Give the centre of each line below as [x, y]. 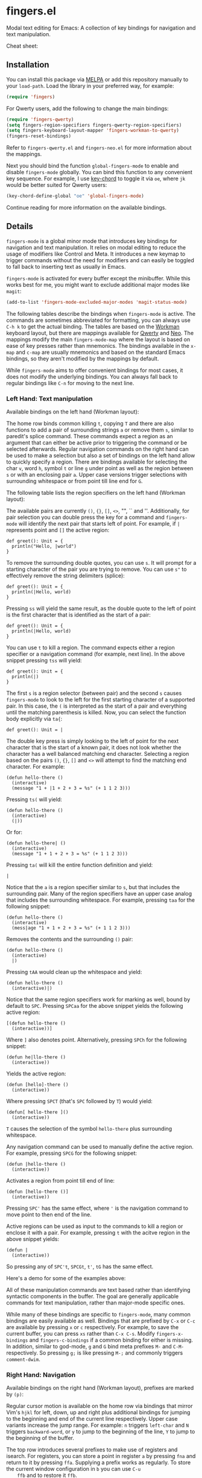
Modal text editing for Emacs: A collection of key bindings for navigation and [101, 28]
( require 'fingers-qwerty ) [40, 119]
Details [20, 226]
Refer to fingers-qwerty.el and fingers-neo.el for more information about [99, 148]
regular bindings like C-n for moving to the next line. [70, 383]
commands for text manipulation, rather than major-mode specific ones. [96, 1303]
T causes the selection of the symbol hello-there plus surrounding [89, 1128]
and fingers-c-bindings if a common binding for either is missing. [111, 1340]
